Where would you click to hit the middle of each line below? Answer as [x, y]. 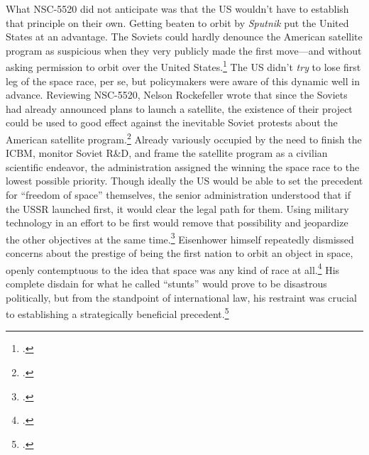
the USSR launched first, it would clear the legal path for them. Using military [177, 208]
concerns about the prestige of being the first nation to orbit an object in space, [180, 253]
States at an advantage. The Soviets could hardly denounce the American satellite [184, 37]
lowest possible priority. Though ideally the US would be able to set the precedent [184, 181]
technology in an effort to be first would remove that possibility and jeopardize [177, 223]
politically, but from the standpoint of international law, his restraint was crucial [181, 297]
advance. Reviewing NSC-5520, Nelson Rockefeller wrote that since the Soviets [177, 95]
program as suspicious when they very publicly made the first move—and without [184, 50]
